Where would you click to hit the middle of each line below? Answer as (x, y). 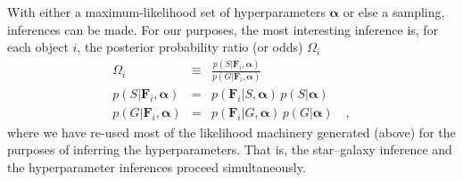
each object (38, 47)
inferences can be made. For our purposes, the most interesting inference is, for (223, 29)
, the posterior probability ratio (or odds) (190, 47)
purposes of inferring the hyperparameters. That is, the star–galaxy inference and (230, 149)
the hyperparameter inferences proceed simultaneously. (157, 166)
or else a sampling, (394, 12)
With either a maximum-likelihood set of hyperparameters (166, 12)
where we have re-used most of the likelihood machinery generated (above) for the (231, 132)
